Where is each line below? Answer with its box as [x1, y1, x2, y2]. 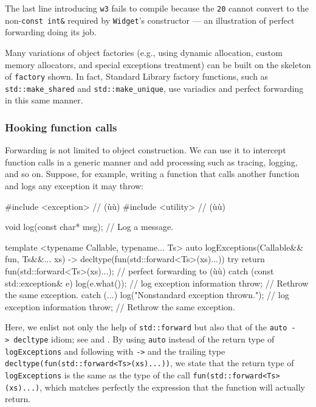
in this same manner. [5, 94, 83, 106]
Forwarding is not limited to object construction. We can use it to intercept [5, 144, 286, 156]
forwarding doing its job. [5, 26, 97, 38]
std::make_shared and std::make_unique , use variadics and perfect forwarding [5, 82, 304, 94]
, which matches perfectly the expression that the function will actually [39, 380, 305, 393]
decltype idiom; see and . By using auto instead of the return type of [13, 333, 275, 345]
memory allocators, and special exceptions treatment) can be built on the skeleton [5, 58, 311, 71]
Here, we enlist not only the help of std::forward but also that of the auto [5, 321, 287, 333]
